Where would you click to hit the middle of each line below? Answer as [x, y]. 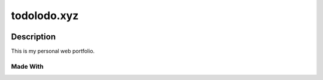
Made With [28, 66]
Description [33, 37]
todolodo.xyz [45, 16]
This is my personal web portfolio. [53, 51]
